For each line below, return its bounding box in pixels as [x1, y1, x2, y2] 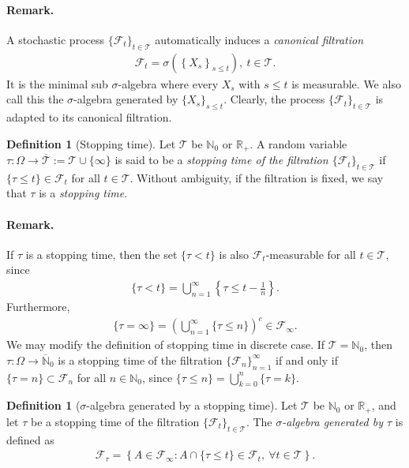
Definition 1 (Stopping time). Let [6, 135, 176, 152]
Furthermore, [6, 298, 70, 315]
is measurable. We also [291, 75, 401, 92]
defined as [6, 431, 54, 447]
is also [219, 245, 249, 262]
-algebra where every [118, 75, 219, 92]
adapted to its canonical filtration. [6, 109, 172, 125]
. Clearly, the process [223, 91, 325, 107]
